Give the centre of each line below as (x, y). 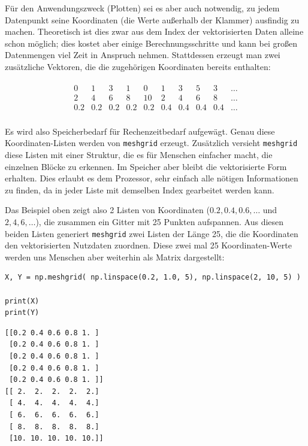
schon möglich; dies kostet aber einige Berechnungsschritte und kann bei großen (151, 43)
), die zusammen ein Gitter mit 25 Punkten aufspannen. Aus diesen (160, 221)
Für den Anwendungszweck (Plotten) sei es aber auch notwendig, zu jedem (142, 8)
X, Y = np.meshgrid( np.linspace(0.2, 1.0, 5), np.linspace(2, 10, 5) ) (153, 277)
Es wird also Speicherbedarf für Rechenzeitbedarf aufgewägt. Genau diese (140, 131)
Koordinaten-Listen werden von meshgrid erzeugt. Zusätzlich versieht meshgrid (151, 143)
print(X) (22, 301)
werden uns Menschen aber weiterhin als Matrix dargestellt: (115, 257)
